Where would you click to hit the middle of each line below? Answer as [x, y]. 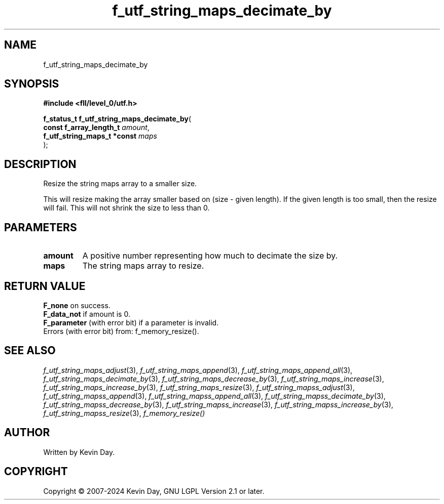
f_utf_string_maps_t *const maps [100, 136]
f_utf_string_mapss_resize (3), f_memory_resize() [124, 413]
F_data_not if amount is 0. [87, 314]
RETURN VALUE [45, 286]
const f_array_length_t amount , [96, 128]
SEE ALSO [30, 351]
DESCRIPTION [40, 164]
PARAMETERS [41, 227]
